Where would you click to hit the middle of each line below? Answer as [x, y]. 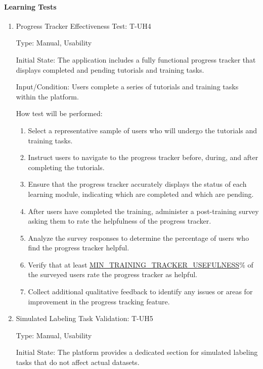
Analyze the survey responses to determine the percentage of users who [139, 238]
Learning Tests [30, 6]
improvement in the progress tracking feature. [99, 301]
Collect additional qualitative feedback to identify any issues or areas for [140, 292]
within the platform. [47, 96]
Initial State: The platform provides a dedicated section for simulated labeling [137, 352]
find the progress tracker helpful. [79, 248]
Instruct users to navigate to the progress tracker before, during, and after [143, 157]
